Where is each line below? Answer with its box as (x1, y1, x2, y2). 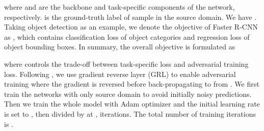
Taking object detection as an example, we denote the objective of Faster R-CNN (4, 21, 258, 32)
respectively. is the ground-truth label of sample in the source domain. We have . (4, 11, 257, 22)
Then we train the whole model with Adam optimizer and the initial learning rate (4, 98, 260, 109)
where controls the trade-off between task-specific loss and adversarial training (4, 58, 249, 69)
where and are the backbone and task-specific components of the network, (4, 2, 235, 12)
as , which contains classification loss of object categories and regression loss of (4, 31, 250, 42)
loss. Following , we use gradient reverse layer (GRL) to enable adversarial (4, 68, 236, 79)
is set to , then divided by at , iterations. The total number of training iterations (4, 108, 256, 119)
